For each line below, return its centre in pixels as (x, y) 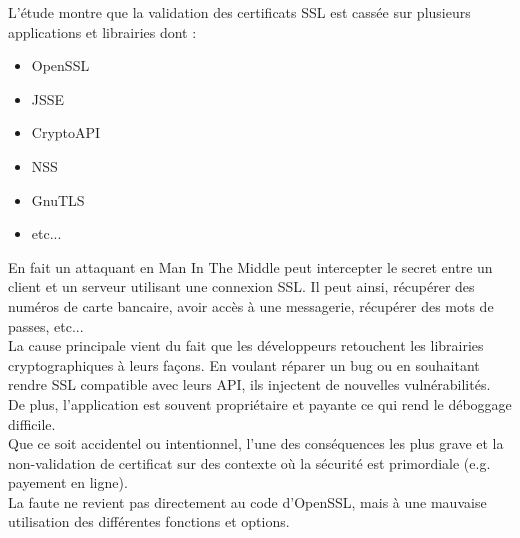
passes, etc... (46, 325)
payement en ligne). (68, 482)
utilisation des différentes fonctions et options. (149, 521)
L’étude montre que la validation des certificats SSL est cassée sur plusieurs (239, 12)
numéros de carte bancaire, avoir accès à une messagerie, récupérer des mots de (251, 305)
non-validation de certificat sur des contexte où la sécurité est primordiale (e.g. (249, 462)
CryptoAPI (66, 132)
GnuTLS (58, 199)
